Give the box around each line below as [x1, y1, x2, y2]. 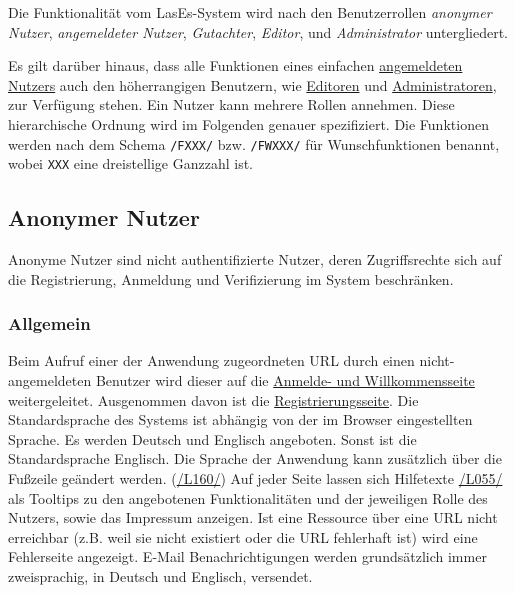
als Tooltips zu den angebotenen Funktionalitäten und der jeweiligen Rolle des [8, 487, 488, 508]
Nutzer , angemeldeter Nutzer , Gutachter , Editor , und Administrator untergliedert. [8, 21, 508, 42]
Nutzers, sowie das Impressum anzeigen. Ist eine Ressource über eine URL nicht [8, 507, 498, 528]
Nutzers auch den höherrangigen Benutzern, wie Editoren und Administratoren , [8, 74, 497, 95]
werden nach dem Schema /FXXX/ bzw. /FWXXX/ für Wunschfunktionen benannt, [8, 133, 500, 154]
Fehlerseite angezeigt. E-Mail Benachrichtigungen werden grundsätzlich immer [8, 546, 487, 567]
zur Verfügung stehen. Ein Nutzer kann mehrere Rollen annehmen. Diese [8, 94, 455, 115]
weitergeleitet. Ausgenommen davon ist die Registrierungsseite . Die [8, 389, 419, 410]
